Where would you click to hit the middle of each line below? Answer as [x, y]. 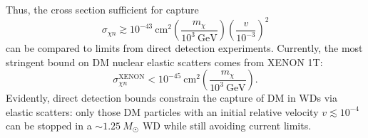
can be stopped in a [49, 126]
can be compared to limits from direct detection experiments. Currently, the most [184, 48]
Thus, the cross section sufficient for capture [102, 9]
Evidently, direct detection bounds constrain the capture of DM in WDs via [172, 98]
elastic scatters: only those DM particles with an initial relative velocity [162, 111]
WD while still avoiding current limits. [227, 126]
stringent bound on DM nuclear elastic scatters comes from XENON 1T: [164, 62]
